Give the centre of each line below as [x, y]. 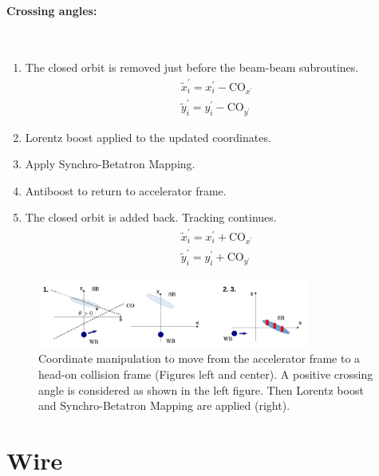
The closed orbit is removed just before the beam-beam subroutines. [192, 67]
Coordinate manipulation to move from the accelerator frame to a [199, 358]
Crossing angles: [52, 10]
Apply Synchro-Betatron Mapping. [110, 164]
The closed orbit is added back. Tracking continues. [151, 217]
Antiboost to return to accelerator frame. [126, 190]
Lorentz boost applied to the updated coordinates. [148, 137]
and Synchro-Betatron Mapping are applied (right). [164, 405]
